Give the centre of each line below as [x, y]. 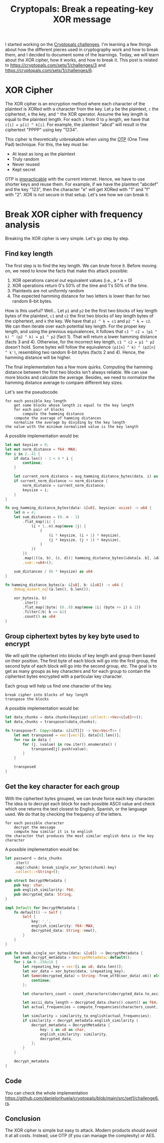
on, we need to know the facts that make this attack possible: [67, 271]
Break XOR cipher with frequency [74, 214]
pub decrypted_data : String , [43, 894]
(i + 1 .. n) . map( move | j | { [59, 526]
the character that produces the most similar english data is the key [79, 836]
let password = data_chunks [34, 858]
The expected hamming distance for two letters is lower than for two [81, 296]
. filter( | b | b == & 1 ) [45, 612]
